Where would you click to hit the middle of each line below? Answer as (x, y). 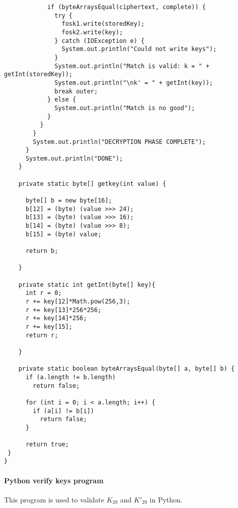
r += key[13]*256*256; (63, 310)
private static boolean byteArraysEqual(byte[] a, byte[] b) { (127, 369)
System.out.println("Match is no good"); (125, 108)
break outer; (76, 91)
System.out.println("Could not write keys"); (139, 49)
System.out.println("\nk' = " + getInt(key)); (134, 83)
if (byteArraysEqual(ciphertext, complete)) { (126, 7)
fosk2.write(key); (92, 32)
